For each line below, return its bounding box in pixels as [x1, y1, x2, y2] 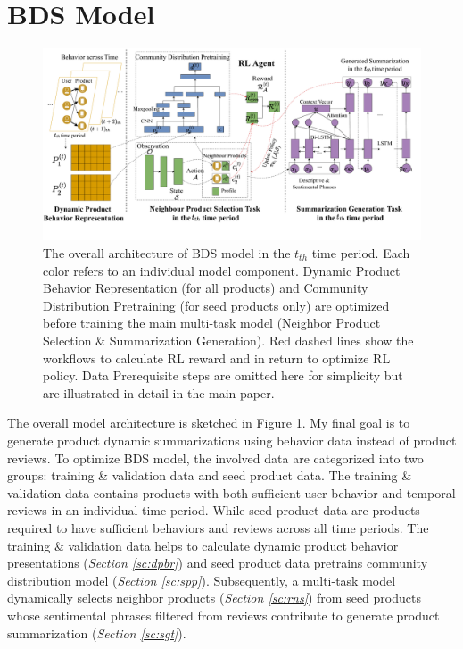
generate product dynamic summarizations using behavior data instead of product [7, 430, 457, 449]
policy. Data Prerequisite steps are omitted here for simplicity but [43, 366, 403, 385]
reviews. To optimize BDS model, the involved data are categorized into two [7, 448, 424, 467]
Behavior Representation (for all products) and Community [43, 279, 368, 297]
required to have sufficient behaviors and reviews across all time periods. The [7, 518, 429, 537]
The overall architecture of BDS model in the [43, 244, 291, 262]
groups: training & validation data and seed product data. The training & [7, 466, 412, 485]
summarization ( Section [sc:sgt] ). [7, 623, 186, 642]
